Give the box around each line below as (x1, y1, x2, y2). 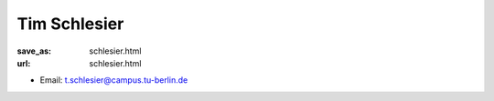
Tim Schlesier (16, 14, 124, 34)
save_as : (16, 45, 52, 56)
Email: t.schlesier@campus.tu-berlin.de (39, 75, 188, 86)
